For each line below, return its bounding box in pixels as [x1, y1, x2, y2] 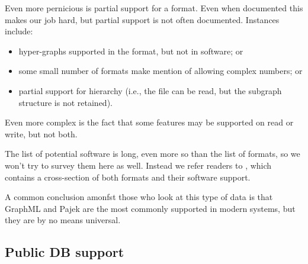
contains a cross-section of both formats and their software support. [5, 170, 251, 183]
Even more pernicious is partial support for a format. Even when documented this [5, 2, 303, 14]
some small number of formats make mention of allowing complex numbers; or [18, 65, 303, 77]
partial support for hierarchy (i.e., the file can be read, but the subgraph [18, 84, 282, 96]
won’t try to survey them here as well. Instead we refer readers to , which [5, 159, 272, 171]
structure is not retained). [18, 96, 113, 108]
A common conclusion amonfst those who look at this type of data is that [5, 191, 273, 203]
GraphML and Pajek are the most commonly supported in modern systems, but [5, 202, 296, 214]
